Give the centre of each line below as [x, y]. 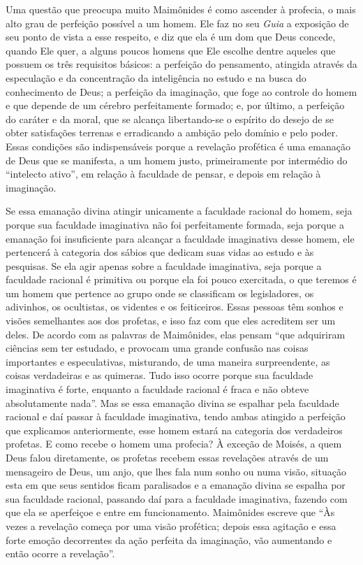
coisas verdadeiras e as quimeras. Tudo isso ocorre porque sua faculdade [160, 375]
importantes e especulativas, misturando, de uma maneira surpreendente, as [168, 361]
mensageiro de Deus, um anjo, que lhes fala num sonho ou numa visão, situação [176, 471]
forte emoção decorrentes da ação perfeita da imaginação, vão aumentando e [169, 539]
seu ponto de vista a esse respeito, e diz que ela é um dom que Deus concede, [171, 37]
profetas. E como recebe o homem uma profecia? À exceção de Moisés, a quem [174, 444]
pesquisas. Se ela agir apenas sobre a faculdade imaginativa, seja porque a [164, 265]
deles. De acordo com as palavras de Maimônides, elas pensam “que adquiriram [176, 334]
